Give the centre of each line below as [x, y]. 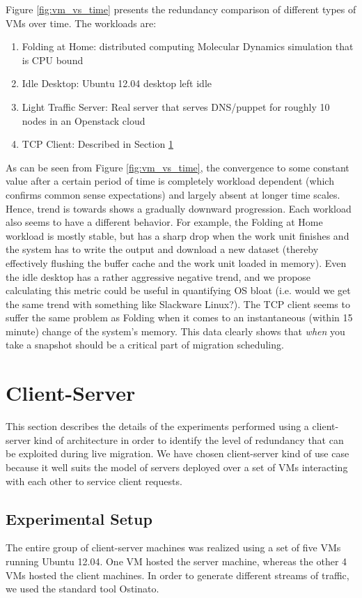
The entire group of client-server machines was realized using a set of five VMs [173, 547]
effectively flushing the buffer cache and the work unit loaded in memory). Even [176, 262]
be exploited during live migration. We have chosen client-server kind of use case [178, 453]
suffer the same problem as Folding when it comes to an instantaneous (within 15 [179, 317]
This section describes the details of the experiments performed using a [157, 426]
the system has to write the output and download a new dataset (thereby [162, 249]
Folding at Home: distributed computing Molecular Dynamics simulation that [188, 46]
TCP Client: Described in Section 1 [97, 144]
